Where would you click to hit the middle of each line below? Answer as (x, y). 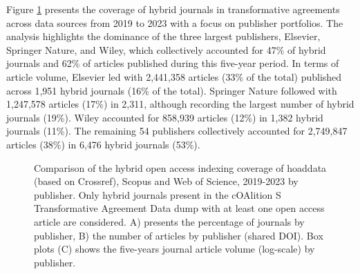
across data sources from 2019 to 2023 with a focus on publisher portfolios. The (175, 22)
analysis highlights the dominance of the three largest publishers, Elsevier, (163, 36)
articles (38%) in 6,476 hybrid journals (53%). (103, 144)
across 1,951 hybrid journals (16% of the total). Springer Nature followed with (172, 90)
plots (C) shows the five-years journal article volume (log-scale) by (174, 249)
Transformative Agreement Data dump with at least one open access (179, 208)
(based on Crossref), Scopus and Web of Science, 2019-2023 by (166, 181)
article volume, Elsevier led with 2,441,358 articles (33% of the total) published (174, 76)
